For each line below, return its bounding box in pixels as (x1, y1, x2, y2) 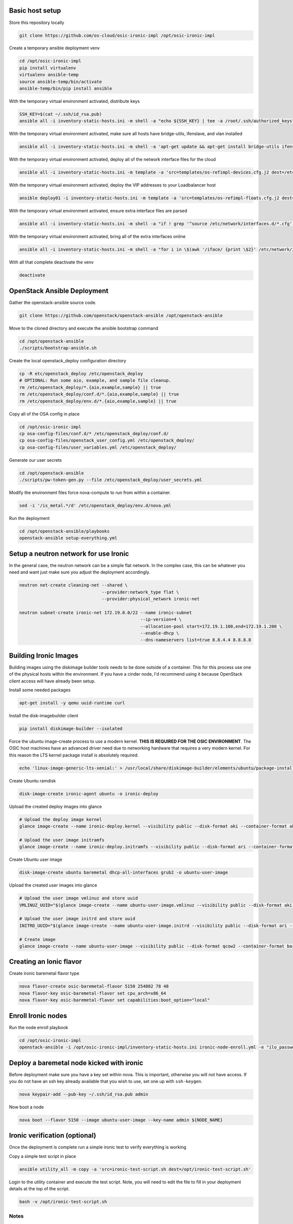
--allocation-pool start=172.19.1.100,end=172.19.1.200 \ (140, 623, 282, 629)
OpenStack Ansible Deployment (9, 286, 109, 295)
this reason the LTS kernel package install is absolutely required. (9, 752, 139, 758)
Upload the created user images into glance (9, 882, 97, 888)
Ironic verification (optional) (9, 1131, 96, 1140)
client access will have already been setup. (9, 678, 96, 684)
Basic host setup (9, 6, 61, 15)
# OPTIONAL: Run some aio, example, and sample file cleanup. (19, 377, 171, 383)
